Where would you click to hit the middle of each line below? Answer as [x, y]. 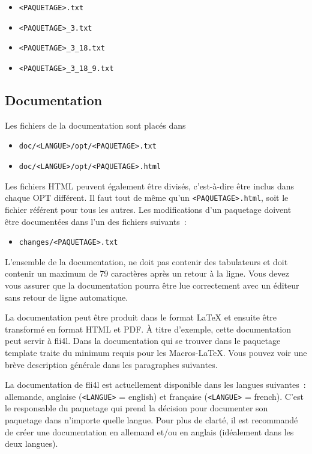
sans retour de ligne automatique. [67, 297]
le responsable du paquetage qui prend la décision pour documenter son [136, 408]
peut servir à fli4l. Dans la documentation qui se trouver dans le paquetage [143, 341]
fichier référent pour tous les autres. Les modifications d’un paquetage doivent [148, 209]
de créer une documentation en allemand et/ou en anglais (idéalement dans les [149, 431]
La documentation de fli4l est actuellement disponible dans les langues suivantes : [155, 385]
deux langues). [31, 443]
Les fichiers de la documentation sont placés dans [95, 125]
